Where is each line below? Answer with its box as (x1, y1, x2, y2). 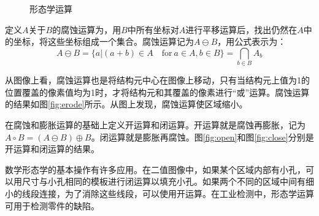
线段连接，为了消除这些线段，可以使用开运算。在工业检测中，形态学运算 (21, 187, 314, 200)
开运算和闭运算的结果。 (5, 142, 99, 155)
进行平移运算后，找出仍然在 (185, 23, 298, 36)
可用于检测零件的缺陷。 (5, 199, 99, 212)
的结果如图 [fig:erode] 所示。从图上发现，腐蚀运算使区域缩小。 (5, 98, 248, 110)
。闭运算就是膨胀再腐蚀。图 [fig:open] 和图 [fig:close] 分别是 (91, 130, 314, 143)
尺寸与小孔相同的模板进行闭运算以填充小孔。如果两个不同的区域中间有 (21, 175, 306, 188)
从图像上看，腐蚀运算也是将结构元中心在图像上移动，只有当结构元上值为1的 (5, 74, 310, 87)
